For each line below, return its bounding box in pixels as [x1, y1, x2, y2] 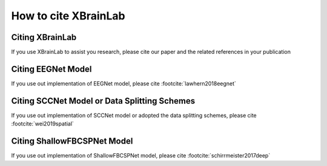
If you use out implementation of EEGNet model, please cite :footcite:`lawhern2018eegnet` [11, 79, 236, 87]
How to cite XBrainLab [11, 9, 125, 22]
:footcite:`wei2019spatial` [11, 120, 74, 127]
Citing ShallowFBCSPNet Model [11, 136, 133, 147]
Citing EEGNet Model [11, 64, 92, 74]
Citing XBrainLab [11, 32, 77, 42]
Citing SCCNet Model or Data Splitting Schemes [11, 96, 196, 106]
